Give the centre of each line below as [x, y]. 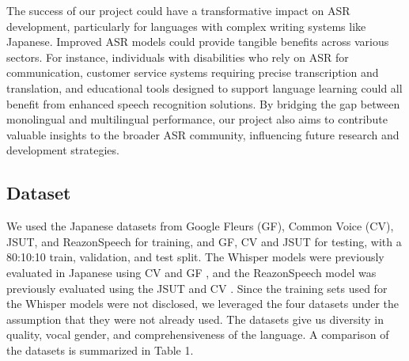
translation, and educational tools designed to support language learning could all [204, 87]
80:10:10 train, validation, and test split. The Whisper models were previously [195, 257]
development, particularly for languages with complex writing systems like [186, 26]
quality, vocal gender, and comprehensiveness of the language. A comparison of [198, 334]
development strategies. [63, 150]
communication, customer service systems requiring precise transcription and [193, 72]
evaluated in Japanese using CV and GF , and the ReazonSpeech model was [191, 272]
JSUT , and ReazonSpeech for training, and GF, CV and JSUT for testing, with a [204, 241]
